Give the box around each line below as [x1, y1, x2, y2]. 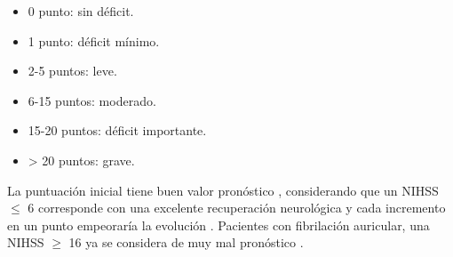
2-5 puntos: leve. [28, 61, 117, 80]
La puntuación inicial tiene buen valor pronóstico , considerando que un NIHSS [7, 181, 439, 199]
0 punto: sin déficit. [28, 2, 134, 20]
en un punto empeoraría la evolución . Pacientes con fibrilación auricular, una [7, 215, 430, 234]
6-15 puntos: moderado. [28, 91, 156, 109]
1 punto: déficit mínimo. [28, 31, 160, 50]
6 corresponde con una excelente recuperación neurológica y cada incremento [28, 198, 446, 217]
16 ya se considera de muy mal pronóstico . [68, 233, 304, 252]
